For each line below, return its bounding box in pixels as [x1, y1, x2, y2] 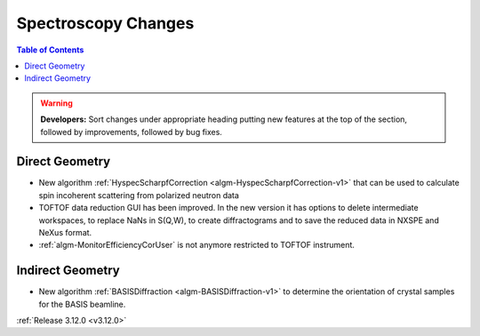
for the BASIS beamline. [38, 299, 126, 309]
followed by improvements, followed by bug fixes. [40, 126, 222, 137]
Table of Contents [16, 44, 84, 55]
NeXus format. [38, 227, 92, 237]
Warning [40, 98, 73, 108]
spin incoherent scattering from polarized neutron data [38, 189, 240, 200]
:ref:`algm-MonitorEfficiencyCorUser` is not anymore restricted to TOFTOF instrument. [38, 240, 356, 251]
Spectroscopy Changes [16, 13, 195, 33]
